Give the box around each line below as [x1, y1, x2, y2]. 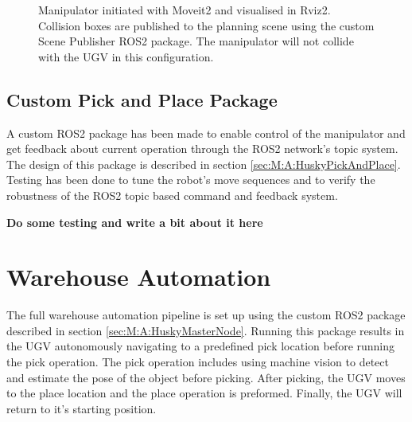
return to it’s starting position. [6, 400, 157, 416]
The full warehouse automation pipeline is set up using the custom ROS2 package [6, 307, 406, 323]
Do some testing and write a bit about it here [6, 213, 263, 230]
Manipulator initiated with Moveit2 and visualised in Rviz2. [38, 2, 331, 18]
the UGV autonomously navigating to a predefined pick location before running [6, 338, 395, 354]
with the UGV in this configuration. [38, 48, 214, 64]
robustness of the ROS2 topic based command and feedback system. [6, 186, 338, 203]
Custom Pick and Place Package [6, 87, 278, 111]
